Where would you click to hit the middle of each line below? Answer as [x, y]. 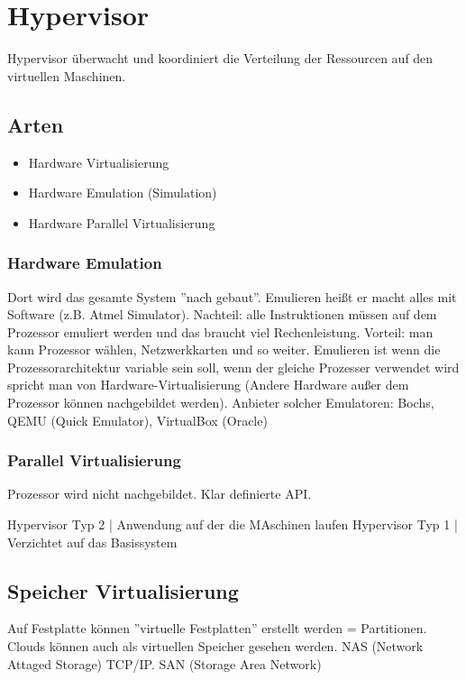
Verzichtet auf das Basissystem [92, 542]
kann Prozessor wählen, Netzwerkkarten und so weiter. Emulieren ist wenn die [224, 349]
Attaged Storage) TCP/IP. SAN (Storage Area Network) [164, 663]
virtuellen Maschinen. [67, 75]
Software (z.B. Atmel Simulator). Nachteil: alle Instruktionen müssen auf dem [222, 314]
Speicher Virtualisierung [123, 590]
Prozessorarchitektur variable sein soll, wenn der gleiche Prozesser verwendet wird [233, 367]
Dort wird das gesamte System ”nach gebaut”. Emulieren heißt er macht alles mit [232, 296]
